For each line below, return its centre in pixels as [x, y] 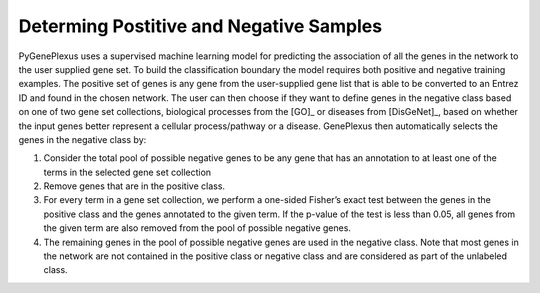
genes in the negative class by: [82, 139]
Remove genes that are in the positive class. [134, 186]
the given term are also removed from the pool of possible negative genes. [197, 228]
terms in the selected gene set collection [127, 172]
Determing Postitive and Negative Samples [200, 26]
